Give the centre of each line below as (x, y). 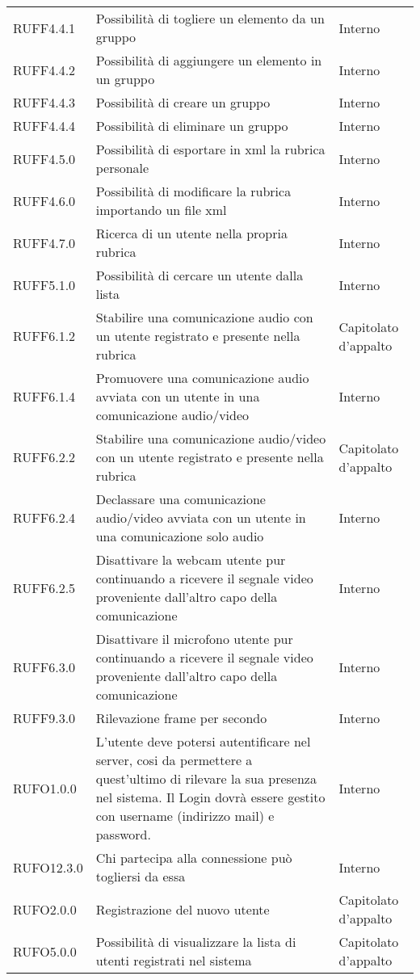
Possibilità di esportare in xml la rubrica (210, 149)
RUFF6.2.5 (44, 587)
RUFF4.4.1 (44, 27)
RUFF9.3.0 (44, 718)
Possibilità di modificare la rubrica (193, 191)
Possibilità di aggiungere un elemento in (209, 60)
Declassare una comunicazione (181, 499)
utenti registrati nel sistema (174, 960)
